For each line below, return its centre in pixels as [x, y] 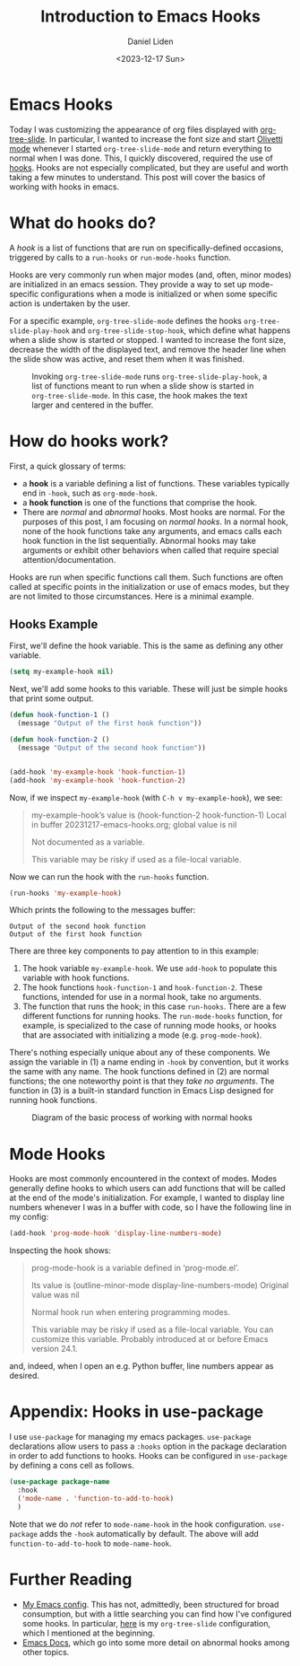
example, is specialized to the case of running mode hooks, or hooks [149, 1026]
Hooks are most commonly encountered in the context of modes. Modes [143, 1179]
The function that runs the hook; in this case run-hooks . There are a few [154, 1006]
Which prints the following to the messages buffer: [103, 910]
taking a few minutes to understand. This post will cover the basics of [137, 177]
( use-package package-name [60, 1482]
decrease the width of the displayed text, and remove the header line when [148, 349]
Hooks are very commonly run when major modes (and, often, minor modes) [150, 275]
